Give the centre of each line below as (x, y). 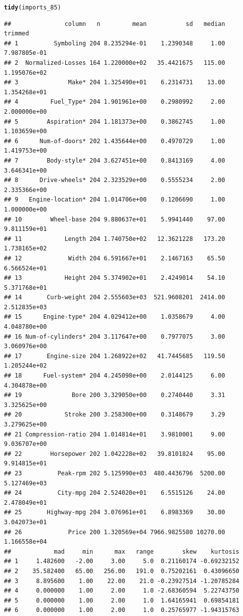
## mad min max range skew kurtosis (122, 551)
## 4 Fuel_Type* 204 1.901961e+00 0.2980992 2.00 (115, 102)
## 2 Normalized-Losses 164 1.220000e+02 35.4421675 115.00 (115, 63)
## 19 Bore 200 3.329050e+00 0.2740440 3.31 (115, 395)
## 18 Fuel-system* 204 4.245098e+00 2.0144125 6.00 (115, 376)
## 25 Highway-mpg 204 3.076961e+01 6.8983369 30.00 (115, 513)
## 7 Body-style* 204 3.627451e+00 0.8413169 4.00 (115, 160)
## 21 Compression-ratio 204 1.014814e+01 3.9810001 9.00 (115, 434)
